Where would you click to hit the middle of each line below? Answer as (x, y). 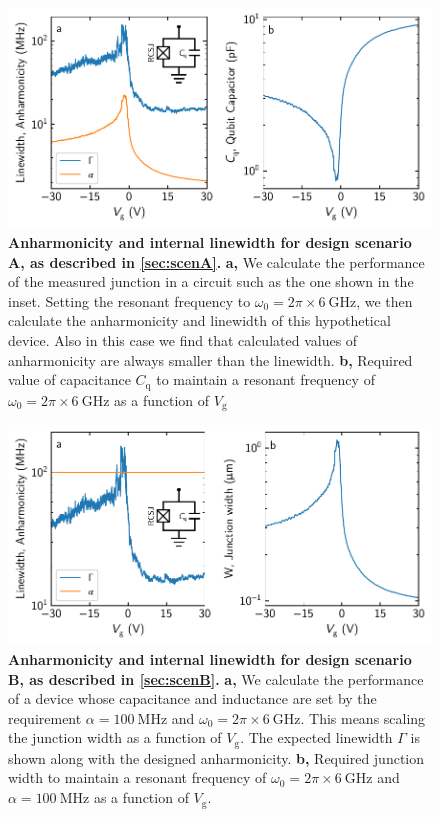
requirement (45, 717)
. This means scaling (363, 717)
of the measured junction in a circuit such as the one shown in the (211, 281)
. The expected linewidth (316, 737)
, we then (384, 300)
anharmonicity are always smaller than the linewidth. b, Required (210, 359)
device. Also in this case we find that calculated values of (183, 339)
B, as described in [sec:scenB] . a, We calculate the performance (216, 678)
